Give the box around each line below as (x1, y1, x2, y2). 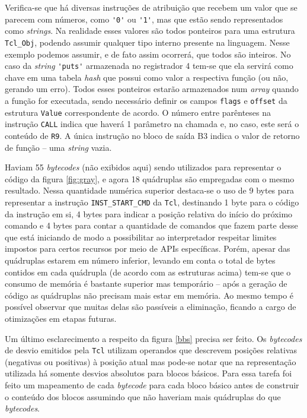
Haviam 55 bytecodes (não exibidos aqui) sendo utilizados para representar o (5, 161, 282, 173)
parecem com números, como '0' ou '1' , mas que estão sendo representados (5, 12, 283, 25)
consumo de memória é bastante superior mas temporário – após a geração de (5, 277, 287, 290)
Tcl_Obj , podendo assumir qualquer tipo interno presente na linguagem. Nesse (5, 36, 290, 48)
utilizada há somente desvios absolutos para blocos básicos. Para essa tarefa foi (5, 367, 292, 379)
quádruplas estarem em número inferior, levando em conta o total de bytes (5, 254, 276, 266)
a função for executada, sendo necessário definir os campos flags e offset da (5, 94, 287, 106)
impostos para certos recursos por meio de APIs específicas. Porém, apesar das (5, 242, 290, 255)
